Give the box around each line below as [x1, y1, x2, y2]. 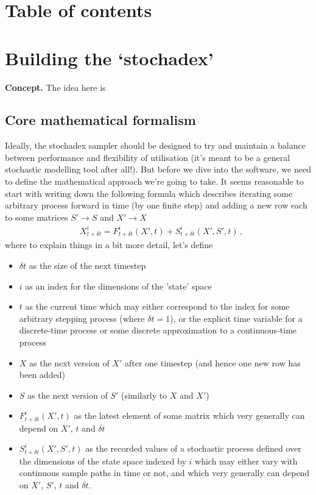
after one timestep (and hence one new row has [124, 356, 301, 369]
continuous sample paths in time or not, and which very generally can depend [19, 466, 310, 479]
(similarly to [121, 388, 167, 401]
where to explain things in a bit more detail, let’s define [5, 238, 213, 251]
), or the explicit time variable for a [170, 312, 303, 324]
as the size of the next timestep [29, 259, 146, 272]
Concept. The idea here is [5, 80, 106, 93]
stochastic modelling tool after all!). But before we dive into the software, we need [5, 163, 311, 176]
